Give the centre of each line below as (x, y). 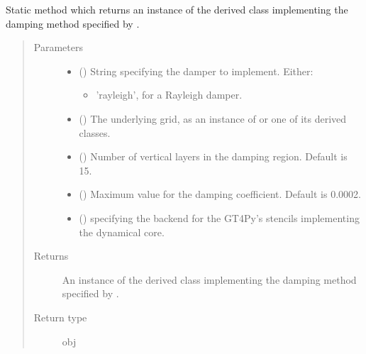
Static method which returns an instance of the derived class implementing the (177, 9)
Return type (60, 317)
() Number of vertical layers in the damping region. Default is (213, 156)
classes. (95, 132)
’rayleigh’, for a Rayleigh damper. (169, 95)
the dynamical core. (122, 232)
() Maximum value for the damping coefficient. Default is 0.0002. (220, 194)
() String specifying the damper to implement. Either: (196, 71)
